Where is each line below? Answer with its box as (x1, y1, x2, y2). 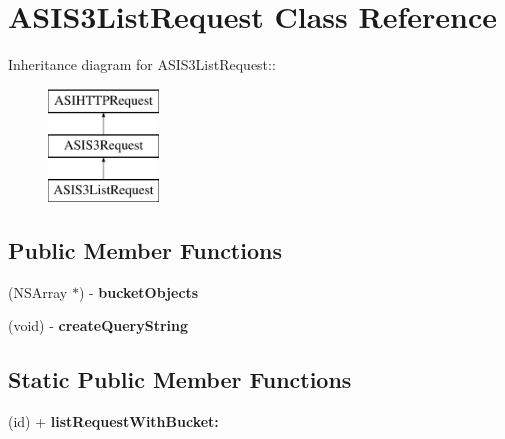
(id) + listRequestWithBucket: (8, 411, 219, 432)
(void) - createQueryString (8, 315, 189, 336)
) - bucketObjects (78, 281, 199, 302)
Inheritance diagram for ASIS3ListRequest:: (8, 54, 276, 75)
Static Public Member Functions (8, 364, 352, 395)
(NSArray (8, 281, 68, 302)
